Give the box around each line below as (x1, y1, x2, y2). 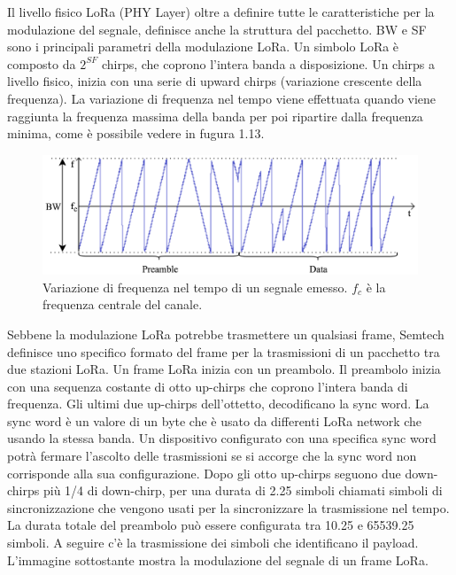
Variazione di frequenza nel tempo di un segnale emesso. (43, 277, 348, 296)
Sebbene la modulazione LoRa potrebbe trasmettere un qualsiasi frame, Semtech (7, 324, 444, 343)
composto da (7, 54, 76, 73)
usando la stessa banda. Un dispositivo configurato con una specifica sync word (7, 429, 437, 447)
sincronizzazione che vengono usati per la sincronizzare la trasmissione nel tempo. (7, 498, 450, 517)
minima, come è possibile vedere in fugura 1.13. (7, 124, 265, 143)
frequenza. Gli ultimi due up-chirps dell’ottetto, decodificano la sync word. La (7, 394, 429, 413)
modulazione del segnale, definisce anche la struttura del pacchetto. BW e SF (7, 19, 427, 38)
